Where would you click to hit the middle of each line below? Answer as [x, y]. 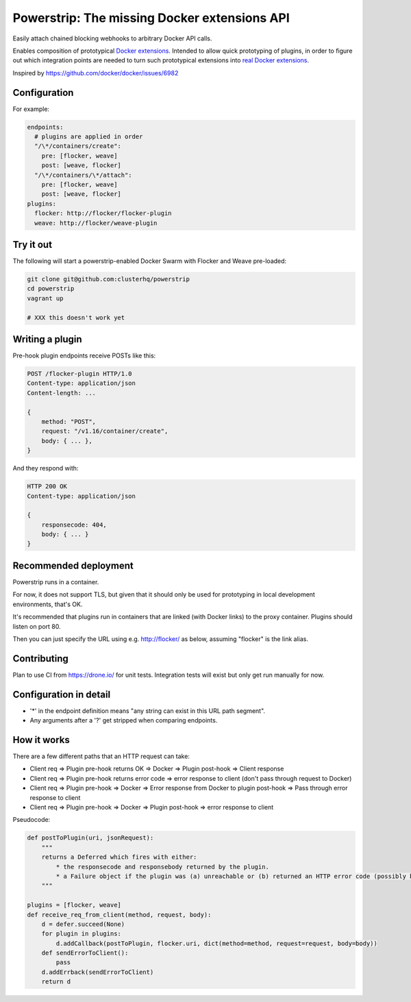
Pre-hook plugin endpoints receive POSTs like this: [84, 355]
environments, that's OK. [48, 604]
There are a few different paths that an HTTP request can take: [101, 756]
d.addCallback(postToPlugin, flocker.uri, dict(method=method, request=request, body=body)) [217, 943]
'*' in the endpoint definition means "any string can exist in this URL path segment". [148, 711]
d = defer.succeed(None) [83, 924]
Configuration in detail [62, 694]
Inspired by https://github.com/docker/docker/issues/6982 [96, 73]
